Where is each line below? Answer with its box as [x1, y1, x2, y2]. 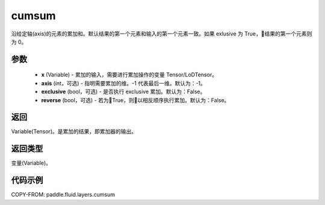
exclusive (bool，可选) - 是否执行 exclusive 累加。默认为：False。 [41, 88, 206, 96]
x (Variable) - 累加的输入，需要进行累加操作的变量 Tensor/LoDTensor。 [41, 71, 218, 78]
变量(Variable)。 [11, 159, 51, 167]
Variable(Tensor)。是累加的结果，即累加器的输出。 [11, 128, 137, 135]
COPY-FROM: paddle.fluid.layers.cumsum [11, 191, 116, 198]
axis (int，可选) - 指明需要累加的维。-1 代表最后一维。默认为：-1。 [41, 79, 206, 87]
